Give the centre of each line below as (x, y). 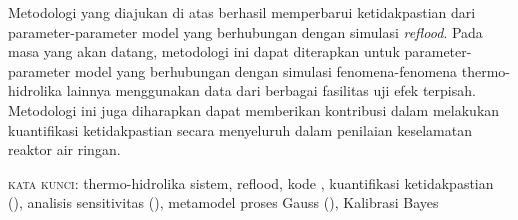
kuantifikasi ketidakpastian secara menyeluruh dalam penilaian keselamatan (240, 129)
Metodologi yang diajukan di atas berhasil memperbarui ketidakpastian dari (242, 12)
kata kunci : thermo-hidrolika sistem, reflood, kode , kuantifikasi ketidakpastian (251, 182)
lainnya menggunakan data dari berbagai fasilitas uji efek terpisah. (271, 90)
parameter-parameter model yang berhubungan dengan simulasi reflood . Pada (245, 31)
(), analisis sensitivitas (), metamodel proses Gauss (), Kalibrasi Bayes (223, 202)
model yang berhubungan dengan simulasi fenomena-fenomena (266, 70)
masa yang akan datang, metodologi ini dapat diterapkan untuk (204, 51)
